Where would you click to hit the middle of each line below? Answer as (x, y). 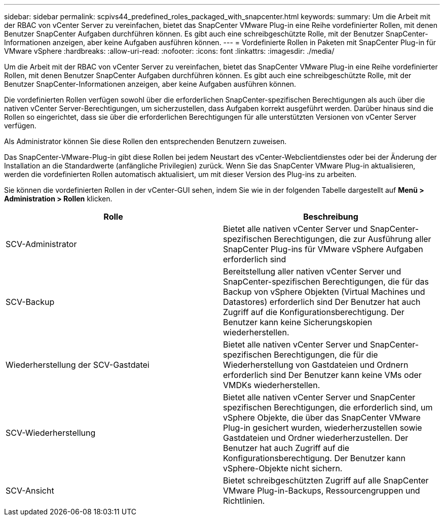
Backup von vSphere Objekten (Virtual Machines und (324, 292)
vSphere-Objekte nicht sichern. (283, 468)
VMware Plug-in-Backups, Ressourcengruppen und (322, 491)
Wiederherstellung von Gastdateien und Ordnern (316, 365)
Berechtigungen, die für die (326, 355)
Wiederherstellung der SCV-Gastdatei (78, 365)
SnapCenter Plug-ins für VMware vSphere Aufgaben (323, 249)
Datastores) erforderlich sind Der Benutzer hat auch (322, 302)
